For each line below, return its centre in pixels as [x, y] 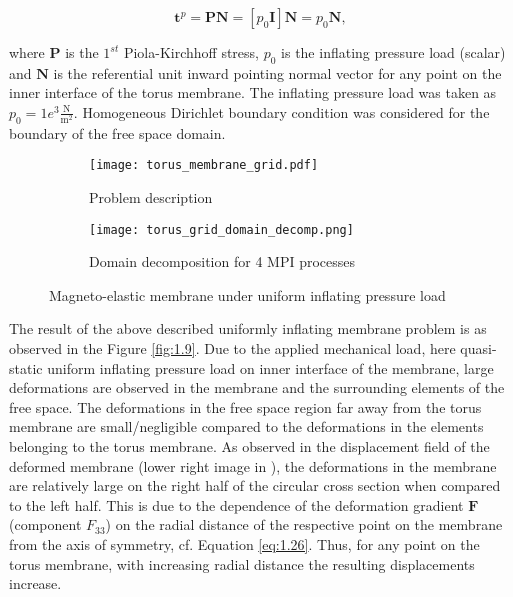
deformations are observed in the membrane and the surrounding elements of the [257, 387]
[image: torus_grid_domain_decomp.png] [221, 229]
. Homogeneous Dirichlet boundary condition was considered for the [281, 111]
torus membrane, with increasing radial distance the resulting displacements [242, 563]
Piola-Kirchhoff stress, [191, 52]
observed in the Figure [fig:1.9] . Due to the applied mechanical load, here [232, 348]
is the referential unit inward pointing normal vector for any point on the [277, 72]
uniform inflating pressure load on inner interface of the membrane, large [270, 367]
